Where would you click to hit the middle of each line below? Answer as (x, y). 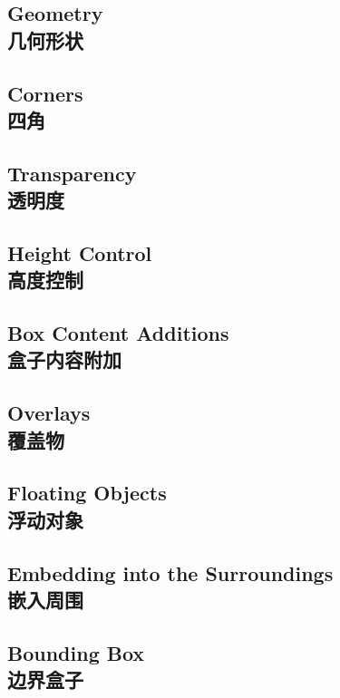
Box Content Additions (118, 333)
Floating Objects (87, 493)
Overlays (49, 413)
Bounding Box (76, 652)
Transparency (72, 173)
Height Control (80, 252)
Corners (45, 93)
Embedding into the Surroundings (170, 572)
